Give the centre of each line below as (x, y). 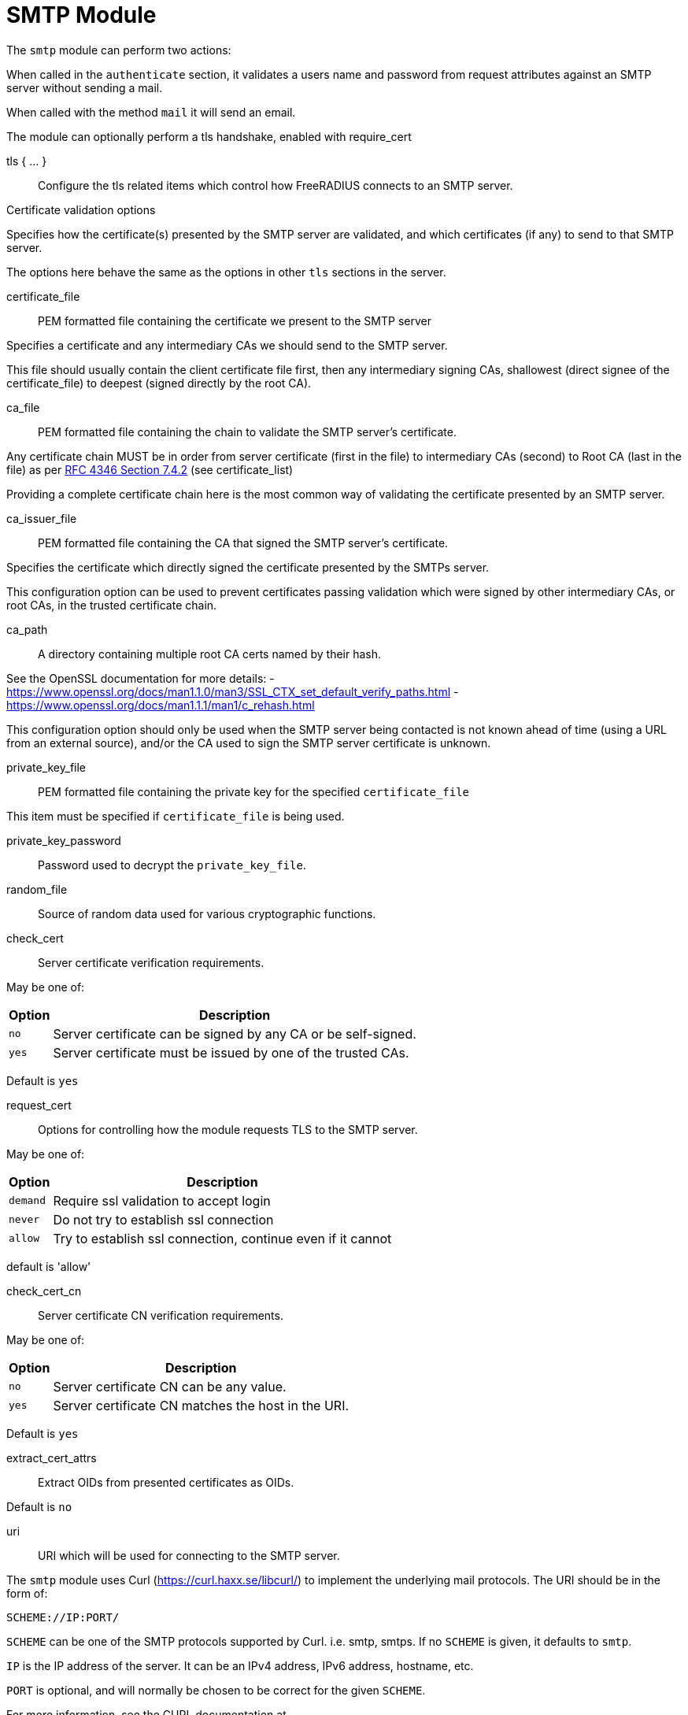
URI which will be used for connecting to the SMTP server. (189, 1555)
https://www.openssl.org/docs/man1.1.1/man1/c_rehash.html (161, 705)
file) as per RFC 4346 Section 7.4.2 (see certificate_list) (150, 469)
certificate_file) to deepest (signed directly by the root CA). (159, 383)
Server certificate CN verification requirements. (161, 1315)
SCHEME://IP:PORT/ (63, 1617)
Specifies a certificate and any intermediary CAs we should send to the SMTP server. (227, 345)
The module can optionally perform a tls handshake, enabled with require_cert (209, 136)
